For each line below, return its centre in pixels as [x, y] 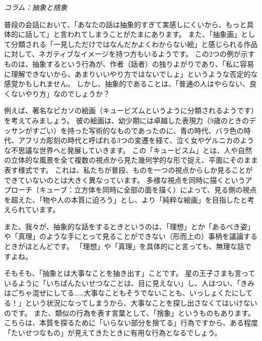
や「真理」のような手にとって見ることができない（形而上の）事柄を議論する [131, 236]
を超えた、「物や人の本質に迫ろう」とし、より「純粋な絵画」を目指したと [126, 199]
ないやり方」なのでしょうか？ [60, 93]
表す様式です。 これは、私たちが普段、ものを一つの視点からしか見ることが [128, 169]
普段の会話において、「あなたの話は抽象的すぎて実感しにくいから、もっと [125, 24]
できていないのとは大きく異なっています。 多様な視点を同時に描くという [125, 180]
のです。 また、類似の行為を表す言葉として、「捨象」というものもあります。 [129, 312]
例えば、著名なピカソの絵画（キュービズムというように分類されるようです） [131, 110]
